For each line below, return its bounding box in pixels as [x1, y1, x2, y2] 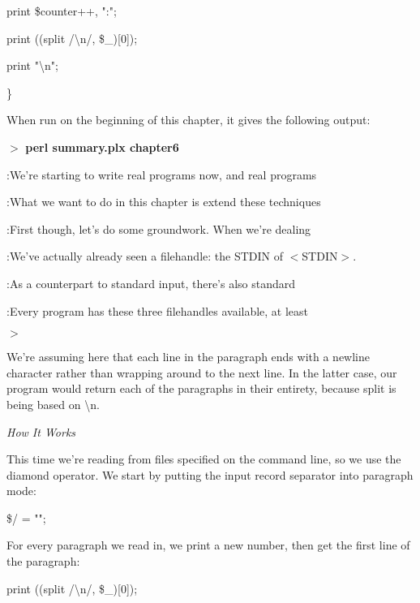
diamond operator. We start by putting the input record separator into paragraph [6, 466, 414, 483]
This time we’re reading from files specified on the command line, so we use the [6, 450, 401, 467]
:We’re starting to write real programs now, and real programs [6, 166, 317, 183]
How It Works [6, 423, 76, 440]
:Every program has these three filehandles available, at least [6, 302, 309, 319]
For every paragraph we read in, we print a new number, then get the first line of [6, 536, 410, 553]
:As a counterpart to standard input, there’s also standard [6, 274, 296, 291]
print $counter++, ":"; [6, 2, 117, 19]
